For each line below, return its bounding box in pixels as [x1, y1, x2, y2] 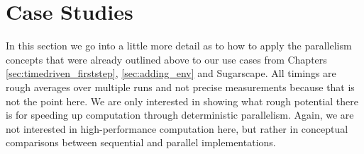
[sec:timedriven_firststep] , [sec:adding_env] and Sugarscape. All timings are [6, 66, 336, 81]
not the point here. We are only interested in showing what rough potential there [6, 93, 358, 108]
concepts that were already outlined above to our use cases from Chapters [6, 52, 327, 66]
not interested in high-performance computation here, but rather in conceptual [6, 121, 348, 136]
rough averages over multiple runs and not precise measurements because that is [6, 79, 355, 94]
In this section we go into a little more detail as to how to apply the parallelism [6, 38, 352, 53]
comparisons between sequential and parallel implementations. [6, 135, 276, 150]
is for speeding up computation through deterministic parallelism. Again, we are [6, 107, 354, 122]
